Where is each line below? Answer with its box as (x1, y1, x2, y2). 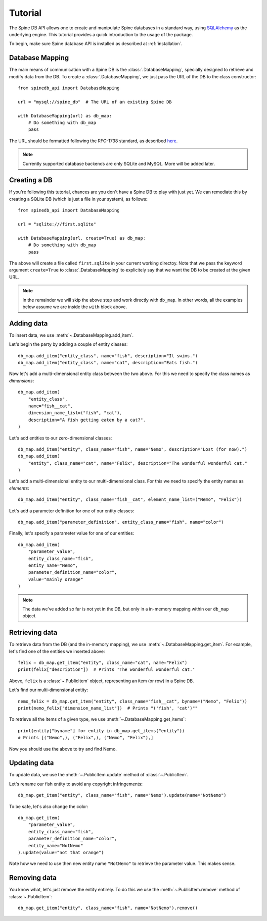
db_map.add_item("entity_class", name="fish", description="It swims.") (18, 353, 198, 359)
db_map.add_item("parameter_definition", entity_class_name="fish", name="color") (18, 519, 224, 525)
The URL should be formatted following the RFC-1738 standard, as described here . (9, 138, 178, 144)
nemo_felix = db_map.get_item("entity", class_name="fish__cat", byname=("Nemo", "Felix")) (18, 699, 247, 704)
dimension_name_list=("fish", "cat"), (28, 410, 123, 416)
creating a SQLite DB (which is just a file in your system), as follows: (9, 196, 148, 202)
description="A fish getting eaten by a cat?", (28, 417, 146, 423)
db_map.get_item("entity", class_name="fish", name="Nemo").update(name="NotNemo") (18, 793, 227, 798)
